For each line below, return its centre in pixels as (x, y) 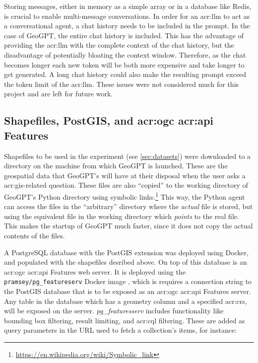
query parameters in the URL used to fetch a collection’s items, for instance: (121, 330)
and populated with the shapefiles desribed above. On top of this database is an (126, 262)
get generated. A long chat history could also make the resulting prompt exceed (125, 74)
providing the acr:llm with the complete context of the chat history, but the (119, 45)
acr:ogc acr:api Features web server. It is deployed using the (95, 271)
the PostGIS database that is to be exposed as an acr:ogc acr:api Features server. (128, 291)
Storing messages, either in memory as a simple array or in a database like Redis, (128, 6)
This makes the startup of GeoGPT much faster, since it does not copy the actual (129, 226)
